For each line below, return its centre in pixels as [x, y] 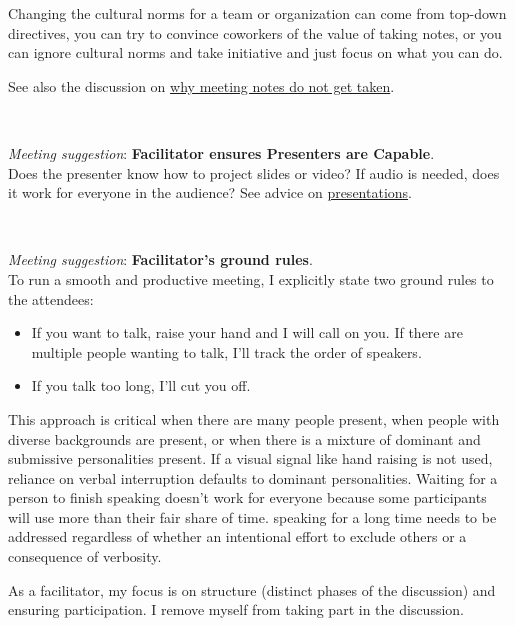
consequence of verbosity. [85, 556]
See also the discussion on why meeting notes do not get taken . [201, 85]
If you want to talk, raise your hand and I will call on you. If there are [247, 332]
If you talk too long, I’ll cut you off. [141, 385]
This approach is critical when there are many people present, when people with [254, 418]
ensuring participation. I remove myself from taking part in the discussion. [236, 609]
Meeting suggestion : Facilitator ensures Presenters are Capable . [221, 152]
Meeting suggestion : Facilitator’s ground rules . [160, 259]
